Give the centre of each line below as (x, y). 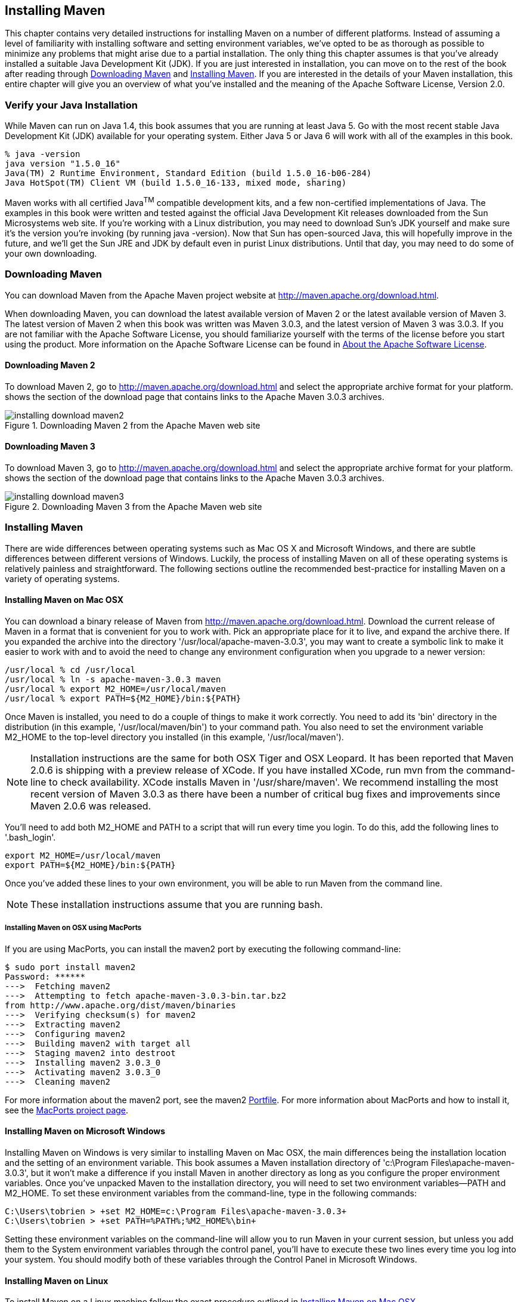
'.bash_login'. (30, 837)
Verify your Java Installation (71, 105)
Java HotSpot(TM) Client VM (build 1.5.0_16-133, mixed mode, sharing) (176, 183)
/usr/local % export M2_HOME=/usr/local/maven (115, 689)
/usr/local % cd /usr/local (70, 670)
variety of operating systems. (62, 578)
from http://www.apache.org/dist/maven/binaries (120, 1005)
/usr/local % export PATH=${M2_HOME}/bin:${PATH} (123, 698)
